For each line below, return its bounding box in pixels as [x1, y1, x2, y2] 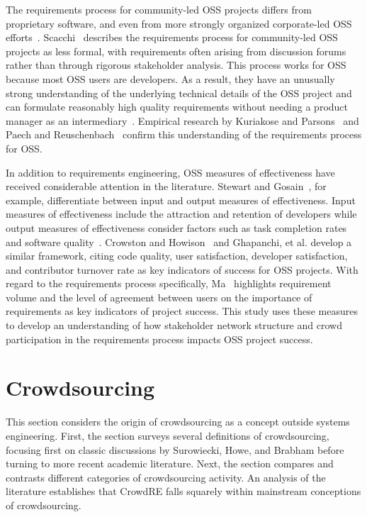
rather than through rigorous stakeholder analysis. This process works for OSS [6, 57, 346, 72]
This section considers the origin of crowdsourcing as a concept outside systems [6, 414, 350, 429]
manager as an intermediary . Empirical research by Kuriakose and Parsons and [6, 113, 359, 128]
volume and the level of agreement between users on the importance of [6, 289, 312, 304]
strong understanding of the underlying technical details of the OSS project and [6, 85, 352, 100]
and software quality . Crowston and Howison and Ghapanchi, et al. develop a [6, 234, 352, 249]
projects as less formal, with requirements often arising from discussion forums [6, 43, 346, 58]
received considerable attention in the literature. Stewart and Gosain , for [6, 179, 327, 194]
